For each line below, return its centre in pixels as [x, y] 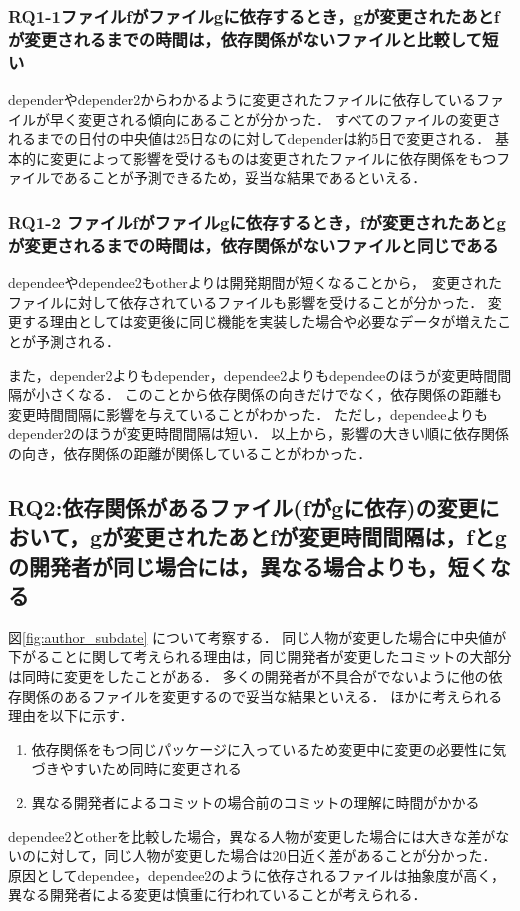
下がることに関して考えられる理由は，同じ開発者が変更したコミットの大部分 [260, 656]
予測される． [77, 340]
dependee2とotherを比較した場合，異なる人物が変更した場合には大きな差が [252, 835]
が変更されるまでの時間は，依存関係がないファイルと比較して [245, 38]
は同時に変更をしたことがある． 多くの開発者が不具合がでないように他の [248, 676]
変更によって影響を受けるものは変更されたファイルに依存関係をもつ [273, 157]
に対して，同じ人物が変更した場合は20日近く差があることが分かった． [266, 855]
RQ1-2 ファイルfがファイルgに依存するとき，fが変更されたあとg [257, 221]
